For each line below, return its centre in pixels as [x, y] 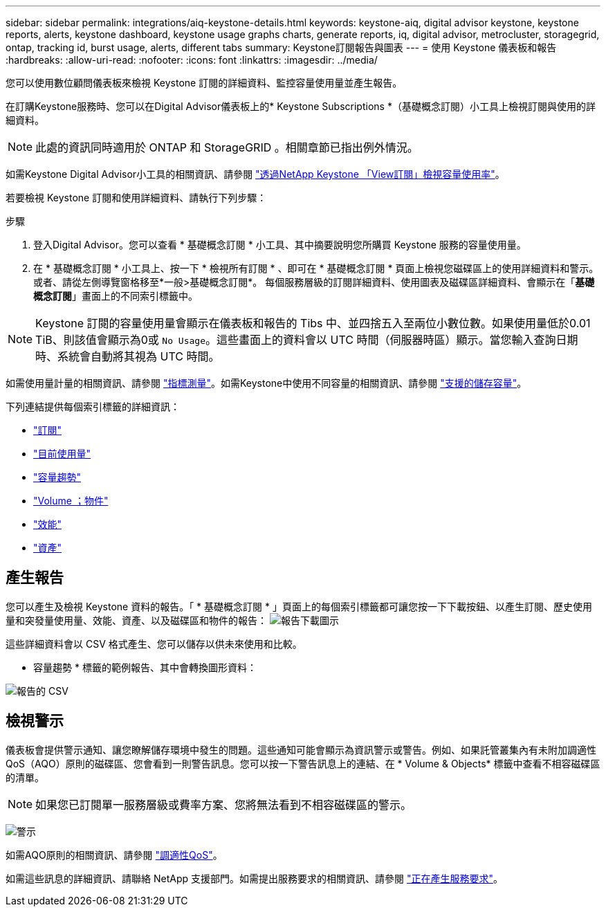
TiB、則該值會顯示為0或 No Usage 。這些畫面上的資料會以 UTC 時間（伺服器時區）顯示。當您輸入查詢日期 [307, 340]
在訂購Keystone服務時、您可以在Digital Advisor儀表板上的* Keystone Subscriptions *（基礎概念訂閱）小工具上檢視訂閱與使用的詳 [301, 106]
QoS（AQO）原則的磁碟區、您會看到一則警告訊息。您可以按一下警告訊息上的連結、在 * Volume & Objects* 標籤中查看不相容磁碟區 [303, 763]
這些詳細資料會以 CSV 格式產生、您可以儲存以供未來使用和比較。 [154, 644]
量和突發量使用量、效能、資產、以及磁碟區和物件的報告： [136, 620]
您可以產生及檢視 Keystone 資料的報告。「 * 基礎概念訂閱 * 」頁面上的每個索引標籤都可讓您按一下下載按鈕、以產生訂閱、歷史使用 [299, 606]
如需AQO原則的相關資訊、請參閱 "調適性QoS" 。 [114, 855]
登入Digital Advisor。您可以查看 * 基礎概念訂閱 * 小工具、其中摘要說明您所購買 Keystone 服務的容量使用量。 [280, 245]
